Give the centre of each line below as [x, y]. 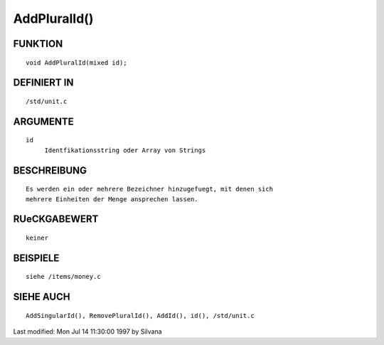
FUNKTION [38, 44]
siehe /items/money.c [63, 277]
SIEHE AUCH [42, 297]
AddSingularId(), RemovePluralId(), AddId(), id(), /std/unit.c [140, 315]
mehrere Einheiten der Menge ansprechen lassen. [112, 199]
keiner [37, 238]
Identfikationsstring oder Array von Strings [125, 150]
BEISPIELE [36, 258]
